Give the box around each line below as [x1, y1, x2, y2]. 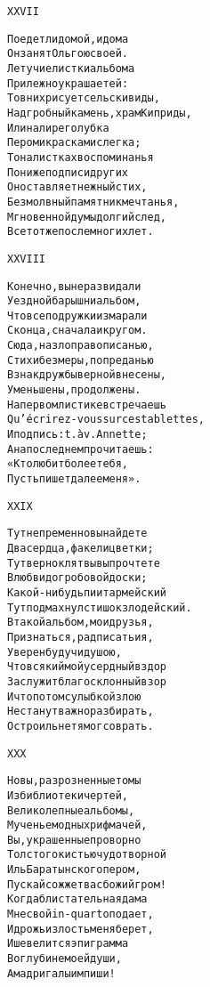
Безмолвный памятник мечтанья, [7, 195, 180, 208]
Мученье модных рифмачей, [7, 819, 148, 832]
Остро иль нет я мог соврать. [7, 719, 154, 732]
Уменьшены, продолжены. [7, 384, 141, 397]
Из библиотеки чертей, [7, 789, 129, 802]
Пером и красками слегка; [7, 136, 141, 150]
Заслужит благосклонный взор [7, 675, 166, 688]
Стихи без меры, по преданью [7, 353, 154, 367]
